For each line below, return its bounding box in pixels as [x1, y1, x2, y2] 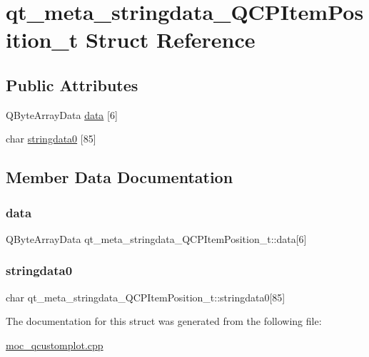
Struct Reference [85, 25, 256, 54]
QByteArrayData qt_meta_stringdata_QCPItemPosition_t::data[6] [6, 231, 307, 246]
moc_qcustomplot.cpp [6, 337, 103, 352]
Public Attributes [6, 73, 138, 95]
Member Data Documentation [6, 166, 233, 188]
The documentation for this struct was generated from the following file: [6, 314, 322, 328]
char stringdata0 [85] [6, 131, 96, 146]
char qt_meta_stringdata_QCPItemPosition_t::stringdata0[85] [6, 289, 285, 304]
